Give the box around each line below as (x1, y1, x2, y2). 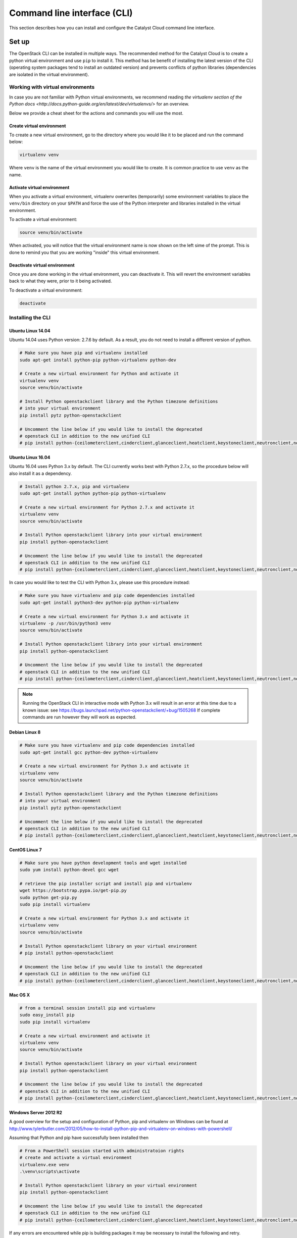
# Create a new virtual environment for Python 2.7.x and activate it (19, 504, 195, 510)
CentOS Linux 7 (9, 847, 42, 853)
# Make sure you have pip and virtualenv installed (19, 350, 148, 356)
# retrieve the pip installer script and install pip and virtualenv (19, 881, 192, 886)
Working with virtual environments (9, 84, 95, 91)
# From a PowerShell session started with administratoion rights (19, 1148, 184, 1153)
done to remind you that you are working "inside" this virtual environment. (9, 249, 160, 255)
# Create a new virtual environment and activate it (19, 1033, 150, 1038)
